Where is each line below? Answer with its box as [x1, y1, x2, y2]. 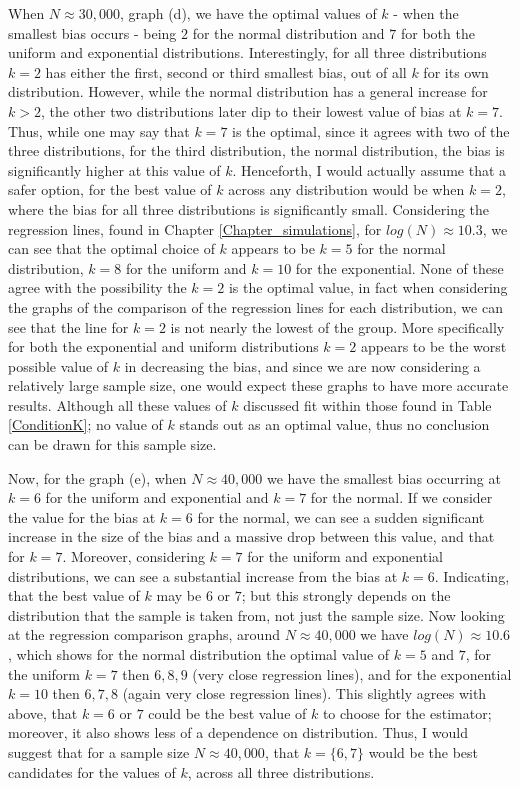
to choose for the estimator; [322, 702, 492, 723]
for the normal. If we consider [310, 487, 493, 508]
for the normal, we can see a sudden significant [197, 506, 485, 527]
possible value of [8, 355, 109, 376]
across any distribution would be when [228, 179, 465, 200]
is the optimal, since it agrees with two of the [232, 120, 510, 141]
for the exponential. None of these [295, 257, 504, 278]
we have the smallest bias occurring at [266, 467, 501, 488]
